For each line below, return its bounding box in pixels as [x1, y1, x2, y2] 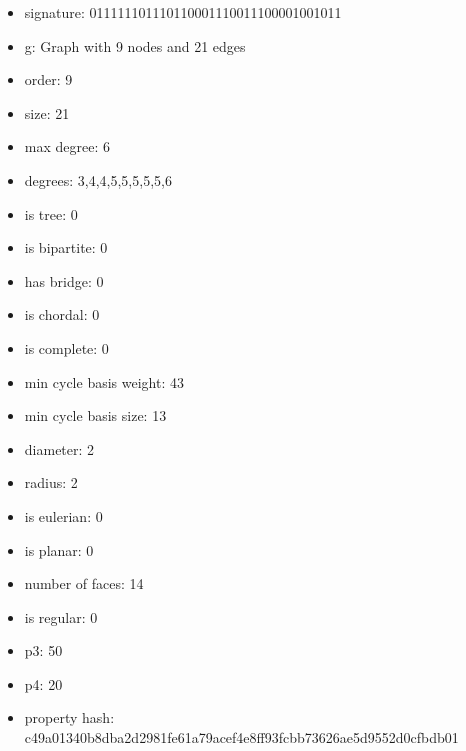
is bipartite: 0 [24, 237, 108, 258]
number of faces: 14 [24, 573, 144, 594]
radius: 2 [24, 472, 78, 493]
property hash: [24, 707, 115, 728]
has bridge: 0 [24, 270, 104, 291]
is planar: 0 [24, 539, 94, 560]
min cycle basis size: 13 [24, 405, 167, 426]
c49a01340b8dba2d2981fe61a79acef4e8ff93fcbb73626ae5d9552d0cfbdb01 [24, 727, 459, 748]
